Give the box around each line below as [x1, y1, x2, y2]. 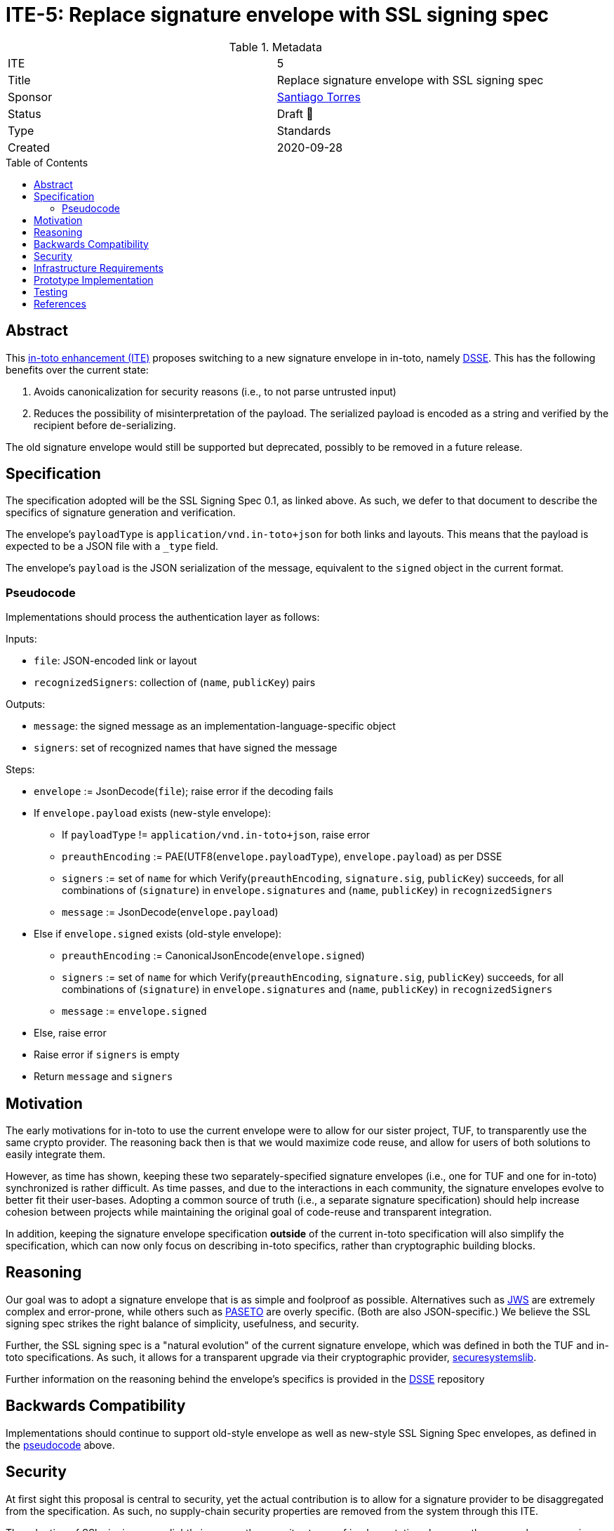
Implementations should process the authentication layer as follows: [6, 611, 320, 624]
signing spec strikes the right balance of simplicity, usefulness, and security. [6, 1317, 359, 1329]
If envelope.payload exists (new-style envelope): [34, 807, 272, 820]
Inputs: [6, 633, 37, 645]
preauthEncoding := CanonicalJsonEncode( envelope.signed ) [62, 950, 365, 962]
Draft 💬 [276, 106, 314, 121]
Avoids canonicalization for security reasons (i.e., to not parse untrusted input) [34, 385, 396, 397]
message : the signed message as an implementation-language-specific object [34, 720, 396, 732]
